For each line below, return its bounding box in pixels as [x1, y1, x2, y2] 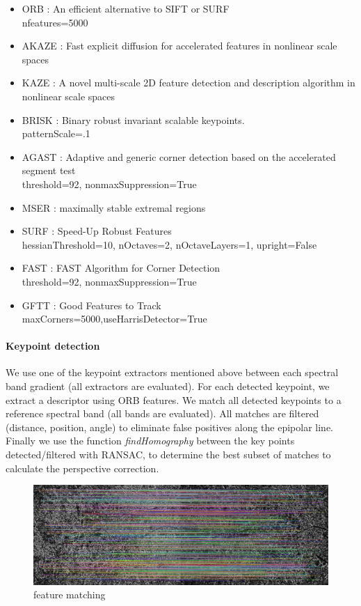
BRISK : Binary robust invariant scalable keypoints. [22, 112, 245, 127]
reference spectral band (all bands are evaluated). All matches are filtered [6, 406, 319, 421]
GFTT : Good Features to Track [22, 297, 161, 312]
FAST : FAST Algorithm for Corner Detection [22, 261, 220, 275]
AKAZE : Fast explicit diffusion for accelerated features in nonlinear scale [22, 38, 337, 53]
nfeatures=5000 [22, 15, 88, 29]
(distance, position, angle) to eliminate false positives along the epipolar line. [6, 419, 334, 434]
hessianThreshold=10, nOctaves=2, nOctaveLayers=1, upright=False [22, 237, 317, 251]
